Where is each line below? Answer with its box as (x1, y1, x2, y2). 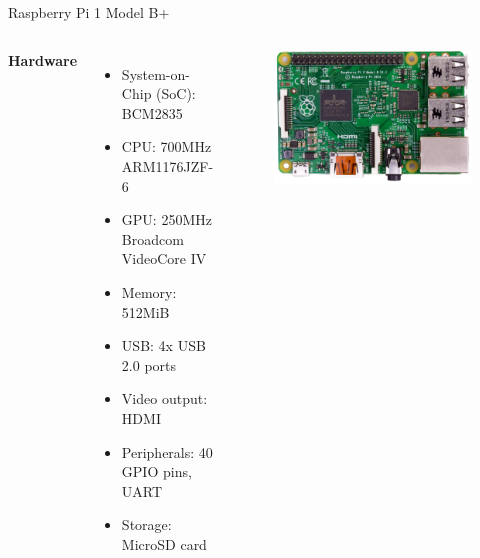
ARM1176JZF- (121, 155, 214, 176)
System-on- (121, 63, 190, 84)
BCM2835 (121, 102, 183, 123)
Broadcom (121, 228, 184, 249)
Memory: (121, 281, 177, 302)
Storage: (121, 514, 172, 535)
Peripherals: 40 (121, 441, 213, 462)
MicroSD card (121, 533, 207, 554)
